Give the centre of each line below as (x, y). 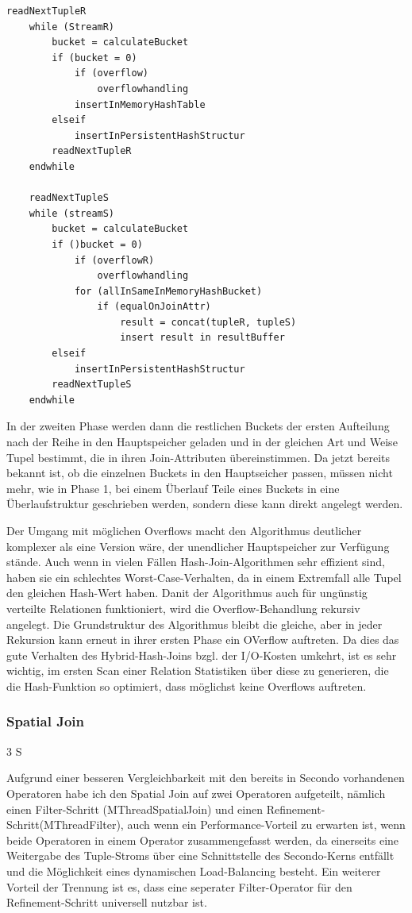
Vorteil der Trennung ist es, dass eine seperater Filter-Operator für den (179, 886)
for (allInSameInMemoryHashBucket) (168, 291)
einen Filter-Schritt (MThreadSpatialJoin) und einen (135, 809)
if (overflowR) (114, 260)
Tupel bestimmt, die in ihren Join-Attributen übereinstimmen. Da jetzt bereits (198, 457)
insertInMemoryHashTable (140, 104)
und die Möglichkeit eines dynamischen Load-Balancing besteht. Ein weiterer (194, 871)
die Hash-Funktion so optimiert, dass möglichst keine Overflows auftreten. (187, 686)
